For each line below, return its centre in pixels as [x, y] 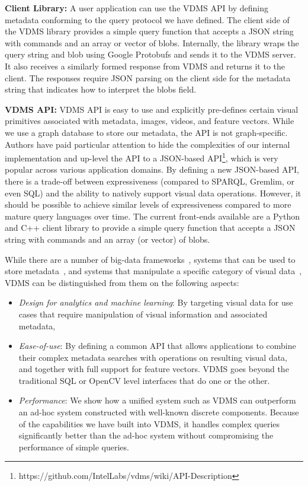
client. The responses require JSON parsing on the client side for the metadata [148, 77]
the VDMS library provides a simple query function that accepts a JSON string [149, 31]
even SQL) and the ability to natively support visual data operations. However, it [153, 193]
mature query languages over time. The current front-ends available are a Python [153, 216]
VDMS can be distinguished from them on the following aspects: [122, 282]
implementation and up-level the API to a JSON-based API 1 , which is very [142, 157]
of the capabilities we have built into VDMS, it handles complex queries [149, 423]
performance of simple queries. [74, 447]
